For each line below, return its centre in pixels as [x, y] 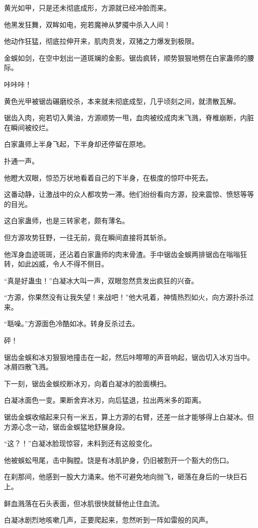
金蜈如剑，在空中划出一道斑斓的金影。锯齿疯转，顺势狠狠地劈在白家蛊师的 [126, 57]
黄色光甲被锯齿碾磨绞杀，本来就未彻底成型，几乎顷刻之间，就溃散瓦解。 [122, 101]
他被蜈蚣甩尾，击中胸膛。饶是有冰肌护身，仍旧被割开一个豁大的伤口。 [119, 460]
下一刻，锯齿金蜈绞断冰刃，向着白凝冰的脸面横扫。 [87, 383]
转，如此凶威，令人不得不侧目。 [56, 264]
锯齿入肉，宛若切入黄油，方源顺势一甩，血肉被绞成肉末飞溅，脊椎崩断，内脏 [129, 118]
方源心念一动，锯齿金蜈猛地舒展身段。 [66, 426]
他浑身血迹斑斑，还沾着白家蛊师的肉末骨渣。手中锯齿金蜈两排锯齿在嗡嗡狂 [126, 254]
